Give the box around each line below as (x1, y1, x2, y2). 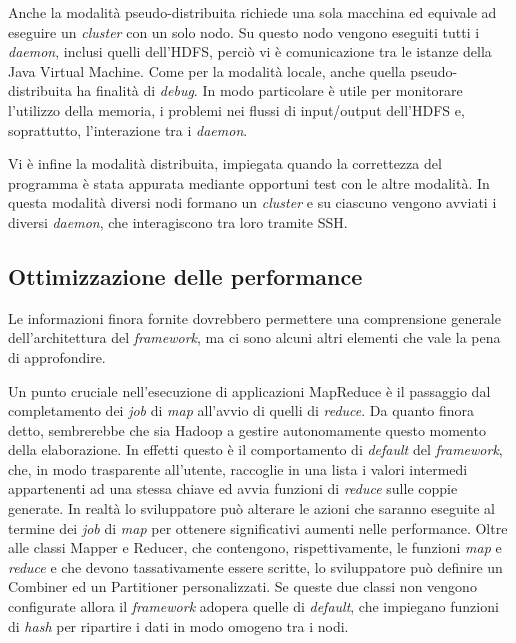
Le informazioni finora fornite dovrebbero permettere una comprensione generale (8, 307, 501, 328)
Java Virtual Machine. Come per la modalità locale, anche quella (8, 60, 406, 81)
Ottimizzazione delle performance (8, 260, 363, 291)
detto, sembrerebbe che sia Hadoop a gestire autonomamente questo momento (8, 419, 486, 440)
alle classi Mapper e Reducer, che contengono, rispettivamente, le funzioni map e (8, 537, 502, 558)
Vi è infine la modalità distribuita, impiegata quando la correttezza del (8, 153, 442, 174)
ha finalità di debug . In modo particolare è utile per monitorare (76, 80, 463, 101)
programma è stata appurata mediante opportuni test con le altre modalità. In (8, 172, 490, 193)
